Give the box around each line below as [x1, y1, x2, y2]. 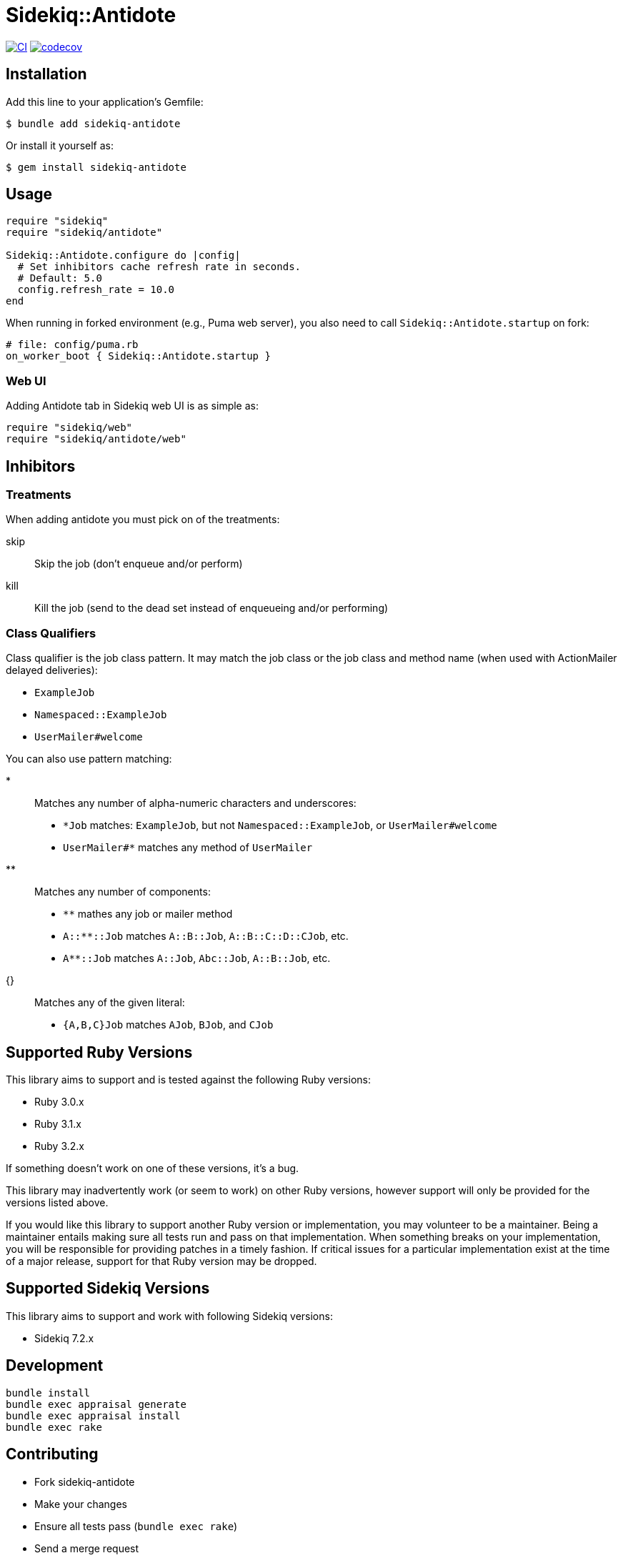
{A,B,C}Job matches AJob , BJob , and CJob [63, 1018, 274, 1031]
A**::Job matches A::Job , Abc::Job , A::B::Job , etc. [63, 952, 331, 965]
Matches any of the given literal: [34, 996, 185, 1009]
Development [6, 1356, 104, 1375]
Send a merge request [34, 1542, 139, 1554]
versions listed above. [6, 1196, 109, 1209]
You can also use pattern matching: [6, 753, 172, 765]
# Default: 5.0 [17, 272, 102, 284]
